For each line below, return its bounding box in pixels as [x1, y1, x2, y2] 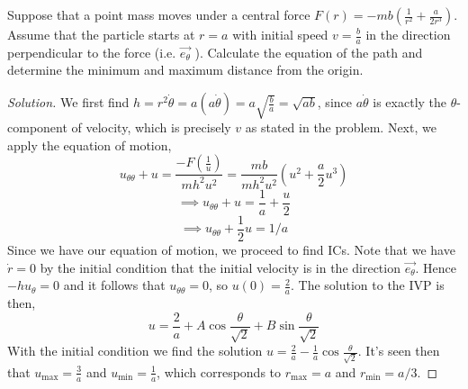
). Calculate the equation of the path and [194, 42, 423, 61]
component [7, 118, 67, 137]
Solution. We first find [7, 93, 130, 112]
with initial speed [232, 25, 328, 43]
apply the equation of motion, [7, 135, 172, 154]
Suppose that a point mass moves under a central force [7, 5, 310, 23]
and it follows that [63, 276, 166, 294]
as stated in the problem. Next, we [245, 118, 436, 137]
